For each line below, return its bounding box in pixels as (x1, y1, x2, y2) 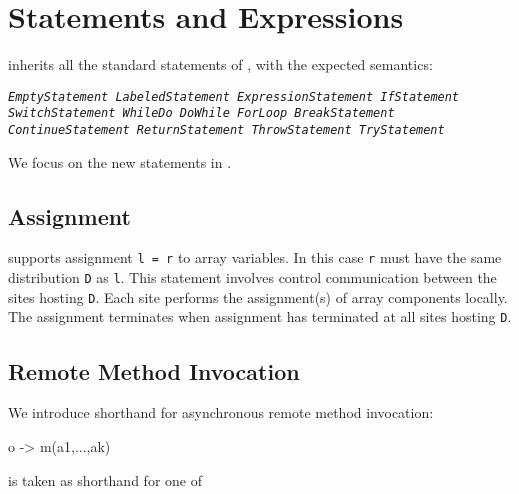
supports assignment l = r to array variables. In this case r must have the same (8, 247, 502, 268)
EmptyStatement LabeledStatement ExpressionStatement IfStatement (8, 89, 460, 104)
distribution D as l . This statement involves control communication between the (8, 267, 497, 288)
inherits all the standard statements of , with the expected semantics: (8, 54, 433, 75)
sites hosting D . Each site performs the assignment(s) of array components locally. (8, 286, 508, 307)
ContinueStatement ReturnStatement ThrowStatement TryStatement (8, 123, 445, 138)
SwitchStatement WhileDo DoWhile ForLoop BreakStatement (8, 106, 395, 121)
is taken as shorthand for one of (8, 469, 202, 490)
